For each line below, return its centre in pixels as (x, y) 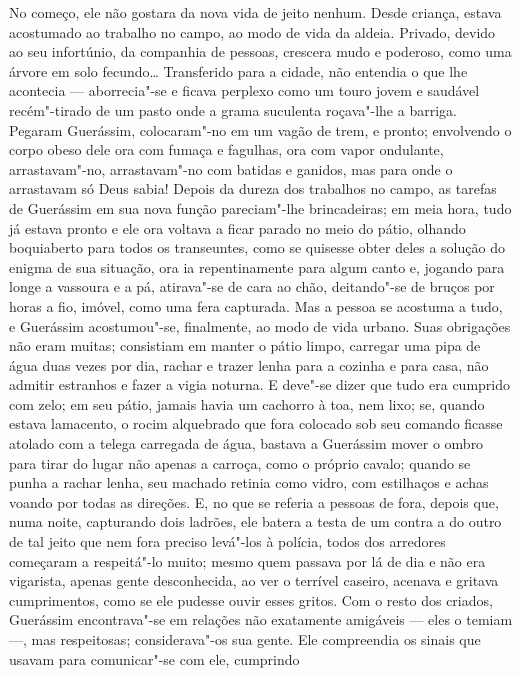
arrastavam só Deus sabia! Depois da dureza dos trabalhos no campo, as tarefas (253, 188)
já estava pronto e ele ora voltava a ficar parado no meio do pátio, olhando (237, 227)
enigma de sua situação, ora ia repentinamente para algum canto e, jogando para (257, 266)
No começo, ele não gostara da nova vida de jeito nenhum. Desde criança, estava (255, 12)
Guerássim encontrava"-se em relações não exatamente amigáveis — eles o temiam (261, 619)
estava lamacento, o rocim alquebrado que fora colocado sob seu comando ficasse (256, 423)
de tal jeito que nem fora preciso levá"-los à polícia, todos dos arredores (227, 541)
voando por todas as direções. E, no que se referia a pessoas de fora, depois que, (254, 501)
